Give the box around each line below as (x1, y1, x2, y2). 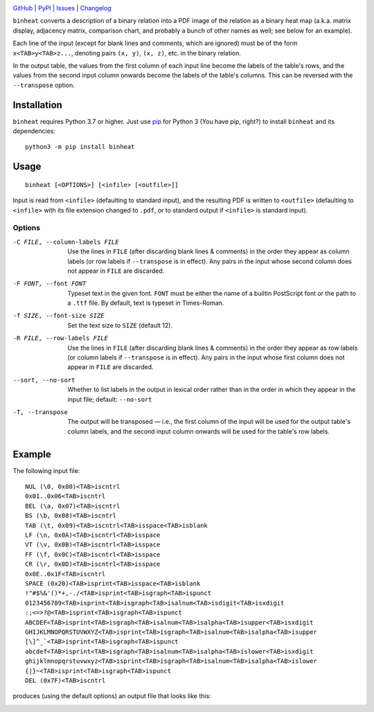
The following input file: (12, 466, 80, 474)
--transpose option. (12, 80, 75, 89)
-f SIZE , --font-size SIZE (12, 312, 105, 320)
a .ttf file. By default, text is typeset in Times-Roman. (67, 299, 224, 308)
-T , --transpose (12, 409, 69, 416)
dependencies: (12, 127, 55, 135)
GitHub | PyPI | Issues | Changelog (12, 4, 112, 12)
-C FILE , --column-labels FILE (12, 238, 119, 246)
